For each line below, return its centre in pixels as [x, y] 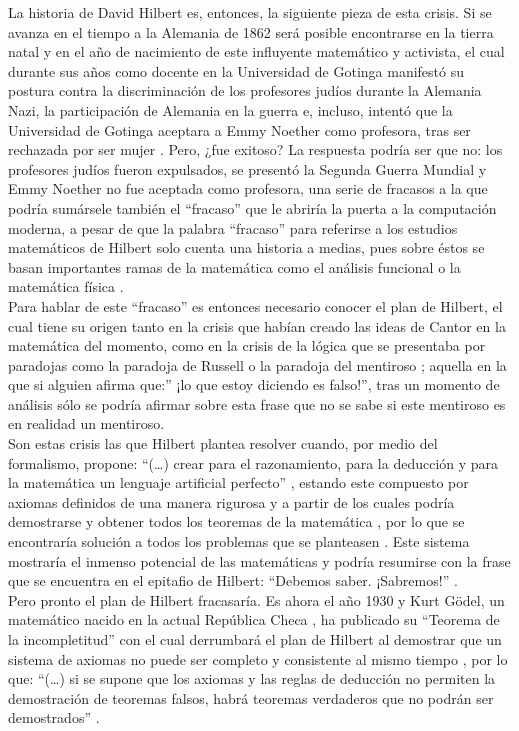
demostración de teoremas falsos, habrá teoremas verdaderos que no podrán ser [251, 697]
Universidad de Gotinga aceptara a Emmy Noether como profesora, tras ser [239, 129]
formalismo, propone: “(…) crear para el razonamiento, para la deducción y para [253, 462]
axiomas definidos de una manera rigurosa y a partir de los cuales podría [231, 501]
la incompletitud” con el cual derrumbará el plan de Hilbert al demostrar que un [255, 639]
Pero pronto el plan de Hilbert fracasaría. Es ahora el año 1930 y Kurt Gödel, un [256, 599]
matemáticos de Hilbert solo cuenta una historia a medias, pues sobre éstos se [246, 247]
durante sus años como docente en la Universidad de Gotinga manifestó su [236, 70]
